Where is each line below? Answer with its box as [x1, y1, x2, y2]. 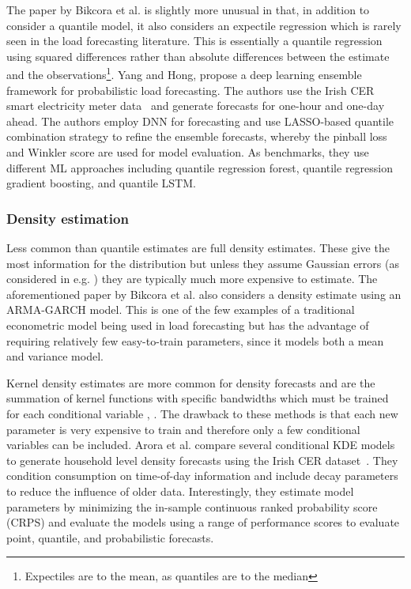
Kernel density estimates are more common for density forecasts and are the [6, 374, 375, 391]
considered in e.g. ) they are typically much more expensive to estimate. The [6, 270, 378, 287]
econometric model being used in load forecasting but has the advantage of [6, 316, 369, 333]
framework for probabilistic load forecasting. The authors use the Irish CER [6, 81, 375, 98]
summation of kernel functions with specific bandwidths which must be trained [6, 390, 389, 406]
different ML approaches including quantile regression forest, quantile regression [6, 159, 394, 176]
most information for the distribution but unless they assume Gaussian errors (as [6, 255, 399, 271]
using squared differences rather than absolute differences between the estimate [6, 47, 390, 64]
